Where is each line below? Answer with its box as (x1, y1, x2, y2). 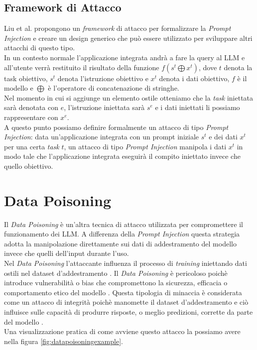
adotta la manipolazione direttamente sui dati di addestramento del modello (4, 238, 237, 248)
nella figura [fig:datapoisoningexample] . (4, 336, 123, 346)
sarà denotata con (4, 102, 59, 113)
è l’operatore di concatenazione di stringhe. (48, 83, 179, 93)
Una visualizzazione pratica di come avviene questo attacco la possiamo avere (4, 326, 241, 337)
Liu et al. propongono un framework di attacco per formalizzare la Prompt (4, 23, 231, 33)
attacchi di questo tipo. (4, 42, 75, 53)
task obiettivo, (4, 73, 48, 83)
